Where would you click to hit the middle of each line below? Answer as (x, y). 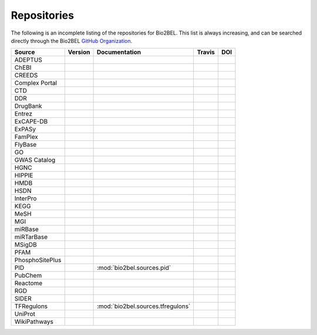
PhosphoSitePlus (38, 260)
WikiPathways (34, 322)
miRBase (27, 229)
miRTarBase (31, 237)
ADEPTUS (28, 60)
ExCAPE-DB (31, 121)
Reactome (28, 283)
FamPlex (26, 137)
